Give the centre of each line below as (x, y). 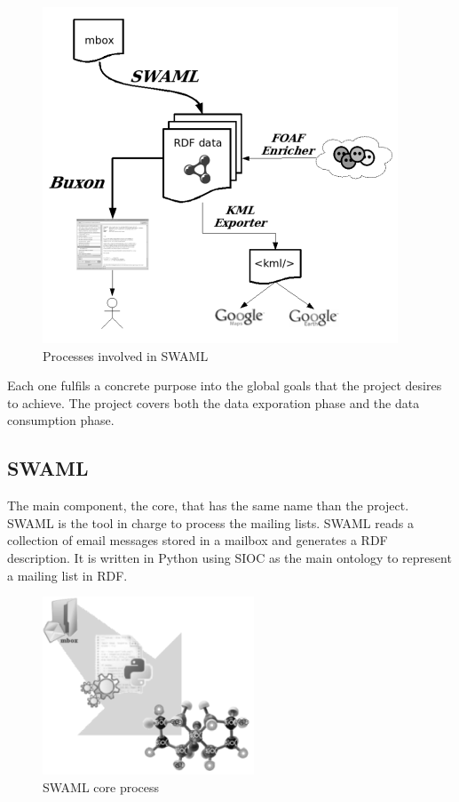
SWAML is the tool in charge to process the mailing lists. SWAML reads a (210, 522)
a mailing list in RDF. (67, 575)
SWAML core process (101, 786)
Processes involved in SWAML (126, 355)
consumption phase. (61, 420)
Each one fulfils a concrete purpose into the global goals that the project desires (225, 385)
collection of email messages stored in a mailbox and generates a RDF (198, 540)
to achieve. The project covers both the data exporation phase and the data (214, 402)
